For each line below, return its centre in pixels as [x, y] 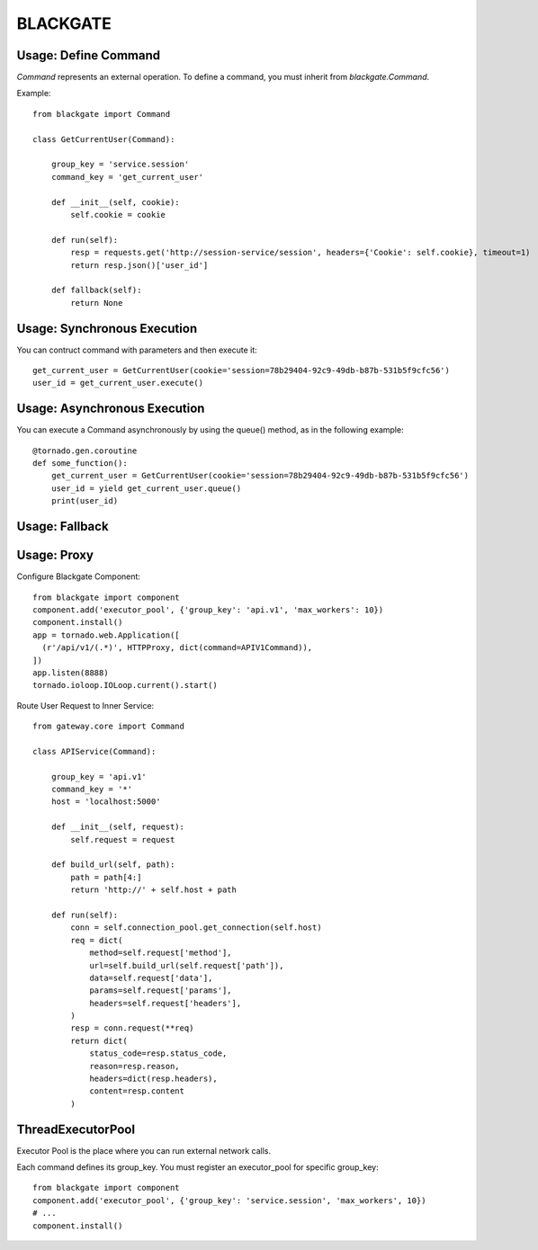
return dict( [99, 1040]
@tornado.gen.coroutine [85, 451]
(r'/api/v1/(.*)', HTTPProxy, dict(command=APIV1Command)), [177, 648]
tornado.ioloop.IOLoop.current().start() [125, 685]
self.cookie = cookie [118, 214]
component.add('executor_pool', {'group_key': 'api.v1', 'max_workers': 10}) [208, 610]
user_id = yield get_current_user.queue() [146, 488]
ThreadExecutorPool [76, 1129]
